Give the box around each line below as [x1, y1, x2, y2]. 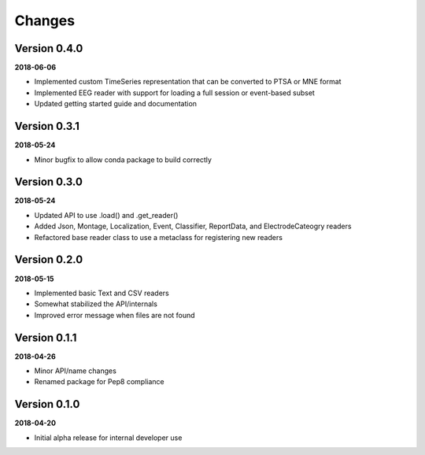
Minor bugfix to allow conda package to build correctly [34, 154, 213, 165]
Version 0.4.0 [14, 42, 83, 55]
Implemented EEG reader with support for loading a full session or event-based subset [34, 87, 315, 98]
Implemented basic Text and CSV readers [34, 288, 169, 298]
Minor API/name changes [34, 366, 117, 375]
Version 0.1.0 [14, 398, 80, 411]
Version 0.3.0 [14, 176, 83, 189]
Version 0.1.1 [14, 331, 77, 344]
